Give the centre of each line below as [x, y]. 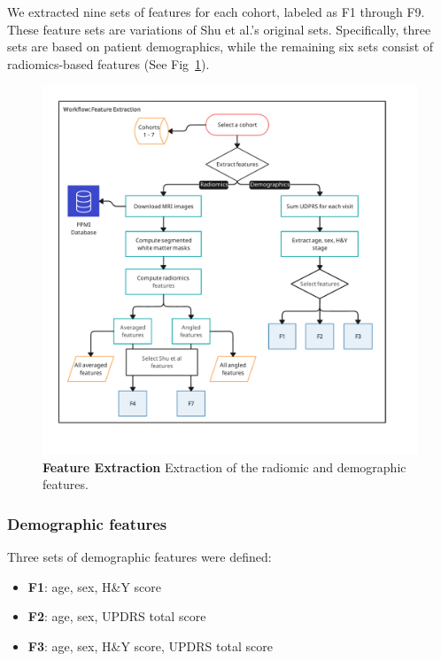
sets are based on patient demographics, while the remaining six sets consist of [220, 47]
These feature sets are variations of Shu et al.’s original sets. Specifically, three [219, 29]
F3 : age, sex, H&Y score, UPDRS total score [150, 645]
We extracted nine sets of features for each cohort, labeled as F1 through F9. [216, 12]
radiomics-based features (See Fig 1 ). [108, 63]
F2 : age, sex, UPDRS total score [117, 616]
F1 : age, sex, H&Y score [94, 586]
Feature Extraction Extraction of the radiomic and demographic [224, 467]
